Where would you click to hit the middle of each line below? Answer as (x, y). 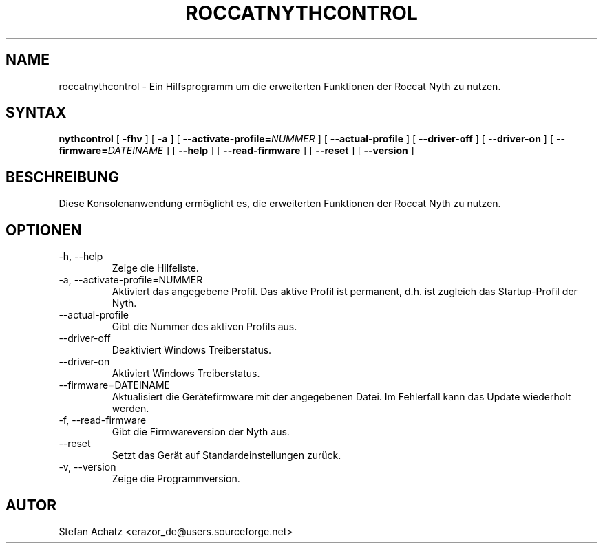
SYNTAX (36, 113)
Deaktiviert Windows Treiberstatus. (192, 350)
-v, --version (87, 467)
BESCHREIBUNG (63, 177)
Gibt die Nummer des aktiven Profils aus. (204, 327)
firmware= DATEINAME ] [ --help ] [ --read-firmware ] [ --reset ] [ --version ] (236, 151)
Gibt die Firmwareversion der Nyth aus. (201, 432)
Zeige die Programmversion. (176, 479)
